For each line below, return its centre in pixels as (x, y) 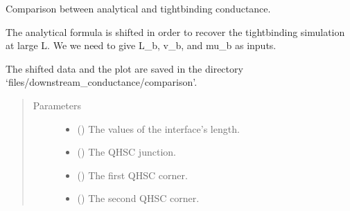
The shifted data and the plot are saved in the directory (124, 68)
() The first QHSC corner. (132, 175)
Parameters (57, 105)
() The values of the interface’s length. (158, 128)
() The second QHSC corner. (138, 198)
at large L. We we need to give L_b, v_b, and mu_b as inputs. (141, 45)
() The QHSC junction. (126, 152)
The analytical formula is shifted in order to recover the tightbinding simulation (175, 31)
